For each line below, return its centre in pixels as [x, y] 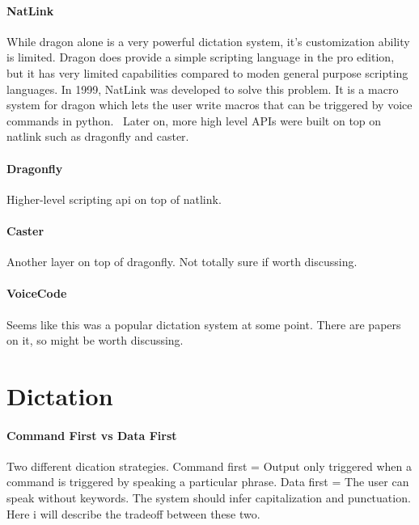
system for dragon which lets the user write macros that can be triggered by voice [209, 105]
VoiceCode [37, 293]
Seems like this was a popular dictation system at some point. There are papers [204, 324]
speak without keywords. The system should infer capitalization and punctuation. [209, 498]
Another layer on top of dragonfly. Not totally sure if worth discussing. [182, 262]
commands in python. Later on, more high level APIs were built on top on [194, 120]
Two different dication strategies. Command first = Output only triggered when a [209, 466]
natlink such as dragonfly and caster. [98, 136]
